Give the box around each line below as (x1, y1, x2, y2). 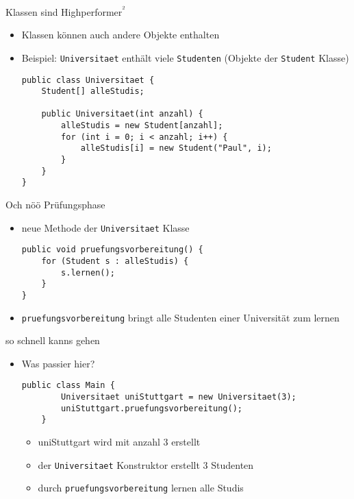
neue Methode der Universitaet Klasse (21, 220, 190, 234)
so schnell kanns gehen (5, 333, 100, 348)
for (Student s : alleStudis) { (41, 256, 189, 266)
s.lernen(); (61, 267, 115, 278)
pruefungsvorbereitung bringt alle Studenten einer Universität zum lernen (21, 310, 340, 324)
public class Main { (21, 380, 115, 391)
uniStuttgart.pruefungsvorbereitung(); (61, 403, 242, 413)
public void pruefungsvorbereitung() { (21, 245, 203, 255)
